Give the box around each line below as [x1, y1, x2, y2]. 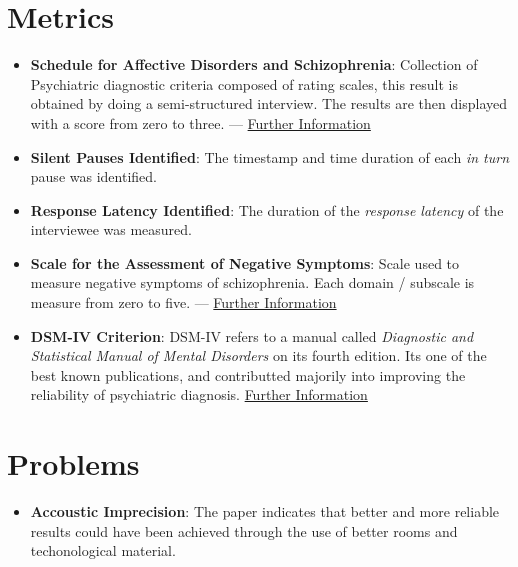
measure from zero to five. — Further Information [30, 292, 337, 313]
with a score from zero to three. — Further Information [30, 112, 371, 133]
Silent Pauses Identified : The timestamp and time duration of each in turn [30, 146, 509, 167]
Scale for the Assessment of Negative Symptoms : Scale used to [30, 252, 460, 273]
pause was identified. [30, 166, 157, 187]
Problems [7, 443, 140, 484]
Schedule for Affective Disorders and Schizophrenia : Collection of [30, 54, 478, 75]
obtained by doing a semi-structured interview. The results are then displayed [30, 93, 507, 114]
